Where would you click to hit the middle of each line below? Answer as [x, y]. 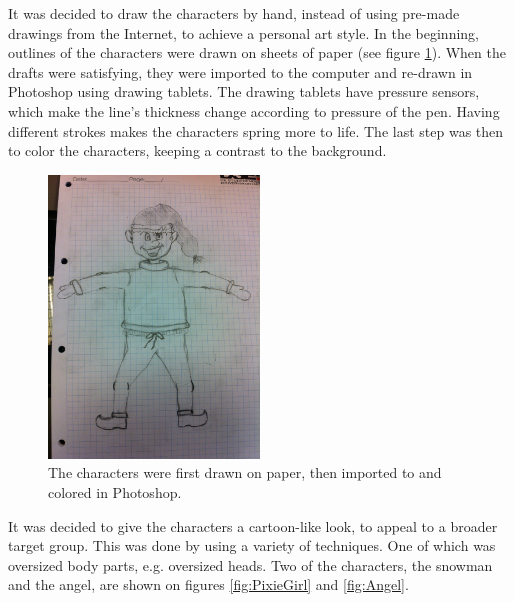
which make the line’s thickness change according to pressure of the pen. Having [254, 110]
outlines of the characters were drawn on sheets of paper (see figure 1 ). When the [257, 52]
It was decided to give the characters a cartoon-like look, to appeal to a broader [253, 525]
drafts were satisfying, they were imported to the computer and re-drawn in [240, 71]
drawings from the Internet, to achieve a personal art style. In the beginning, [243, 32]
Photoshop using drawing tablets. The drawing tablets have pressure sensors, [244, 91]
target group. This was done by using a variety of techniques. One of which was [252, 545]
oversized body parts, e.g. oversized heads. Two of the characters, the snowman [250, 564]
